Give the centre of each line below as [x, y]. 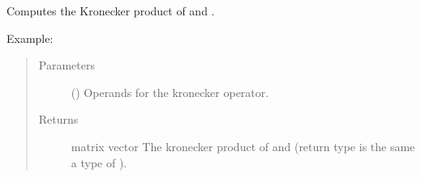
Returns [58, 119]
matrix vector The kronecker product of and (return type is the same [243, 146]
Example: [30, 38]
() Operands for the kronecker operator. [170, 92]
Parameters [67, 65]
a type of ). [99, 162]
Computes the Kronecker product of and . [111, 11]
